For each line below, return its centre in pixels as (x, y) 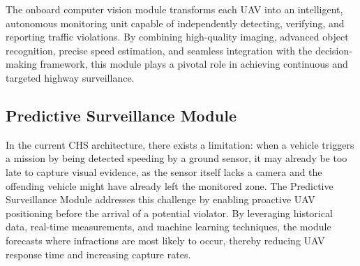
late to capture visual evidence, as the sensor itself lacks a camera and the (164, 171)
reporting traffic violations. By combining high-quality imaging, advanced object (177, 37)
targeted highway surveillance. (70, 77)
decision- (333, 50)
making (21, 64)
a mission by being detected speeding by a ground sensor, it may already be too (177, 158)
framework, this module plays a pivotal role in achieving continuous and (194, 64)
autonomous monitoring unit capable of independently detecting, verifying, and (175, 23)
